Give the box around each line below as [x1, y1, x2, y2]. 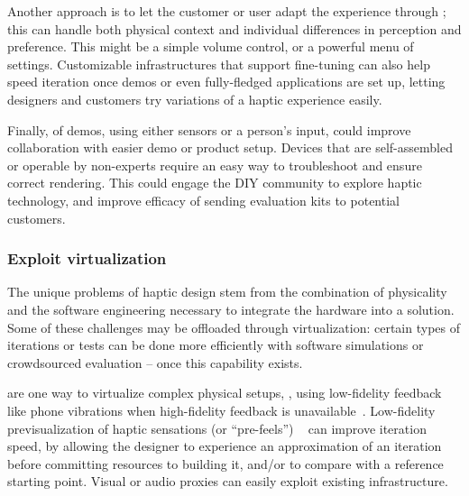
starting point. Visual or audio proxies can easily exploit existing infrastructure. [7, 472, 448, 491]
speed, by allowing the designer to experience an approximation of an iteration [7, 436, 442, 455]
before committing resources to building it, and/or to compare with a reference [7, 454, 444, 473]
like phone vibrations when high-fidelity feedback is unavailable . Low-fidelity [7, 400, 436, 419]
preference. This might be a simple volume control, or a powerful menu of [7, 37, 414, 56]
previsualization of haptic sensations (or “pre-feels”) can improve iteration [7, 418, 427, 437]
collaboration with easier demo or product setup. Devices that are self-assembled [7, 138, 453, 157]
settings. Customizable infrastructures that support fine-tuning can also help [7, 54, 430, 73]
